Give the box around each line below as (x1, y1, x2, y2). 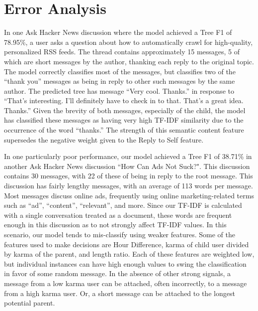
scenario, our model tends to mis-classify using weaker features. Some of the (4, 229, 235, 239)
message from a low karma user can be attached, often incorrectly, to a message (4, 278, 247, 288)
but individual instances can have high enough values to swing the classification (4, 258, 247, 269)
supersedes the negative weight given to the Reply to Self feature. (4, 134, 204, 145)
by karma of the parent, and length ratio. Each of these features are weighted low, (4, 249, 255, 259)
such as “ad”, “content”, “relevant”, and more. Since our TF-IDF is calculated (4, 200, 242, 210)
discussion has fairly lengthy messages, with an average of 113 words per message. (4, 180, 253, 191)
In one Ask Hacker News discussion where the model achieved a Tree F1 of (4, 27, 232, 37)
